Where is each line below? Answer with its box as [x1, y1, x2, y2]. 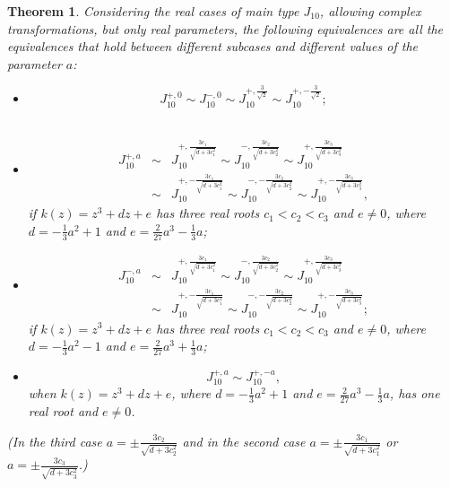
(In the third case [7, 431, 102, 450]
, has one [389, 384, 440, 403]
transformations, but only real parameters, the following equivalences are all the [7, 19, 443, 38]
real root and [28, 402, 99, 421]
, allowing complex [319, 2, 421, 20]
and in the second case [182, 431, 306, 450]
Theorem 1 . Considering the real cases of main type [7, 2, 299, 20]
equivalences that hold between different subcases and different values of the [7, 37, 418, 56]
